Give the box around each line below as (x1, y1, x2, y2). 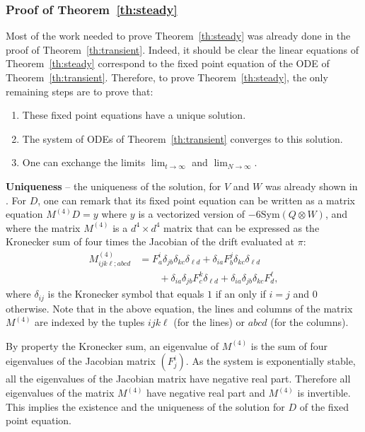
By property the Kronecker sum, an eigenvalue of (6, 338, 219, 353)
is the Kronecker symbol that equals (47, 286, 204, 301)
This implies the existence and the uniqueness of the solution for (6, 399, 285, 414)
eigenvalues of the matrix (6, 385, 115, 400)
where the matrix (6, 220, 81, 235)
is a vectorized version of (138, 206, 245, 221)
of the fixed (299, 399, 349, 414)
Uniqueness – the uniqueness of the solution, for (6, 178, 221, 193)
